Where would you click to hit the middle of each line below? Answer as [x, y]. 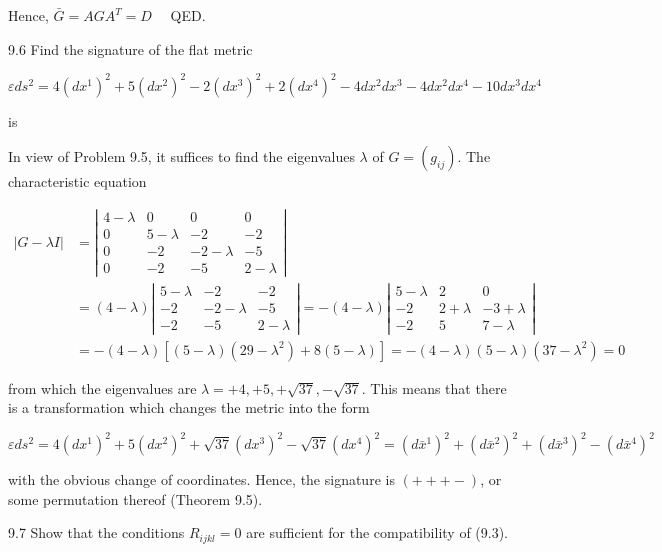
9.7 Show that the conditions [96, 532]
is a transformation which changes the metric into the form [189, 407]
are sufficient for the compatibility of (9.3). [377, 532]
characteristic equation [77, 181]
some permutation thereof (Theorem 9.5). [135, 498]
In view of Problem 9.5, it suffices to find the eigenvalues [181, 156]
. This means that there [434, 387]
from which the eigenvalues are [102, 387]
